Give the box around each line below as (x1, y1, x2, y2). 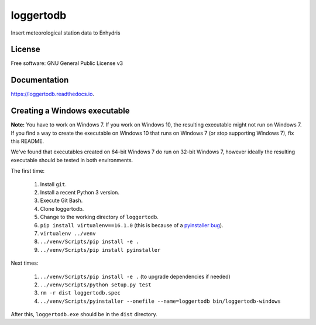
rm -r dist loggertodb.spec (40, 290, 121, 296)
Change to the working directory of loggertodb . (40, 214, 159, 221)
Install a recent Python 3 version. (40, 189, 120, 196)
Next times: (11, 259, 39, 266)
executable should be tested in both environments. (11, 156, 133, 163)
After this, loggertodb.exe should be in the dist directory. (11, 311, 157, 318)
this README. (11, 138, 44, 145)
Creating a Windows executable (11, 106, 130, 116)
